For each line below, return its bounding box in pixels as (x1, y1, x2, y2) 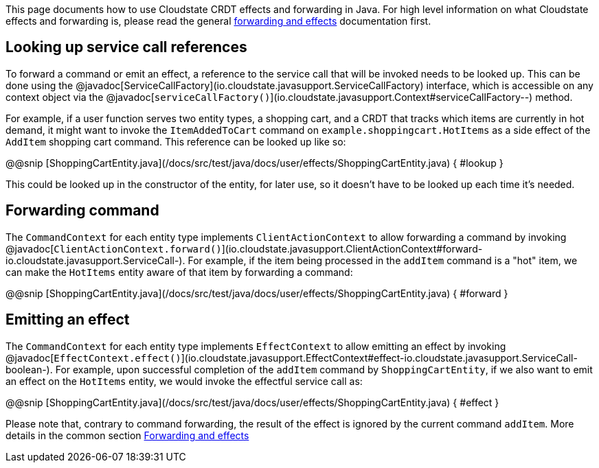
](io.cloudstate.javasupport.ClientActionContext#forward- (221, 242, 483, 255)
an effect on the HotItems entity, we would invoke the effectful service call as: (5, 375, 363, 387)
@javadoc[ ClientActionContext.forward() (5, 242, 222, 255)
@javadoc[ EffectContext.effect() (5, 351, 181, 364)
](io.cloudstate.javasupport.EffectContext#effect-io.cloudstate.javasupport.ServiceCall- (181, 351, 578, 364)
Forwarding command (5, 202, 159, 220)
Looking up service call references (5, 38, 247, 56)
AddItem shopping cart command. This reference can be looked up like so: (5, 135, 346, 148)
